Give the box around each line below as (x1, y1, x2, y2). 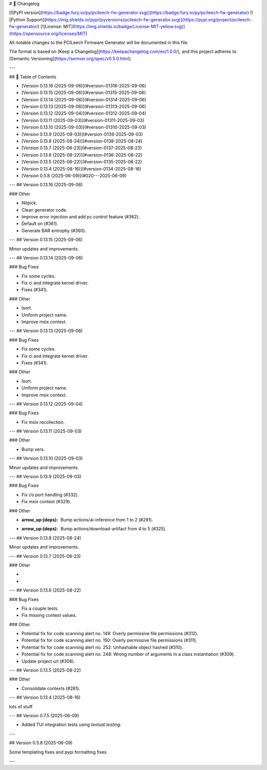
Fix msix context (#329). (21, 499, 72, 505)
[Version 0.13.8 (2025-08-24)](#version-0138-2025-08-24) (21, 138, 143, 144)
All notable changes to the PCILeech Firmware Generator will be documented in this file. (9, 40, 189, 45)
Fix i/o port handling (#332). (21, 492, 79, 498)
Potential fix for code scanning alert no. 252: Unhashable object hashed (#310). (21, 644, 183, 650)
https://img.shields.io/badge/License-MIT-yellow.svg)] (74, 24, 185, 30)
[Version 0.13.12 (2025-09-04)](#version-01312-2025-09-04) (21, 110, 146, 116)
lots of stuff (9, 703, 33, 709)
